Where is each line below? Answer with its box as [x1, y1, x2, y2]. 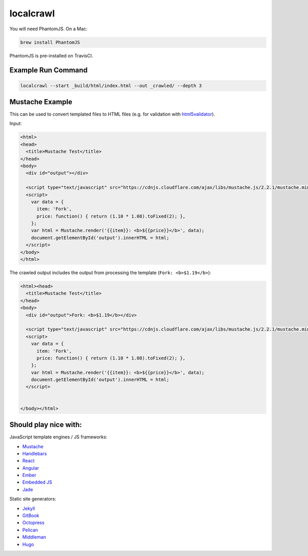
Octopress [22, 520, 45, 526]
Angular [22, 465, 40, 471]
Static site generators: [9, 496, 56, 502]
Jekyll [22, 505, 35, 511]
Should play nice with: [9, 420, 82, 429]
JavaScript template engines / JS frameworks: [9, 434, 108, 440]
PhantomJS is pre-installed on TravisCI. [9, 52, 93, 59]
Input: [9, 121, 22, 127]
